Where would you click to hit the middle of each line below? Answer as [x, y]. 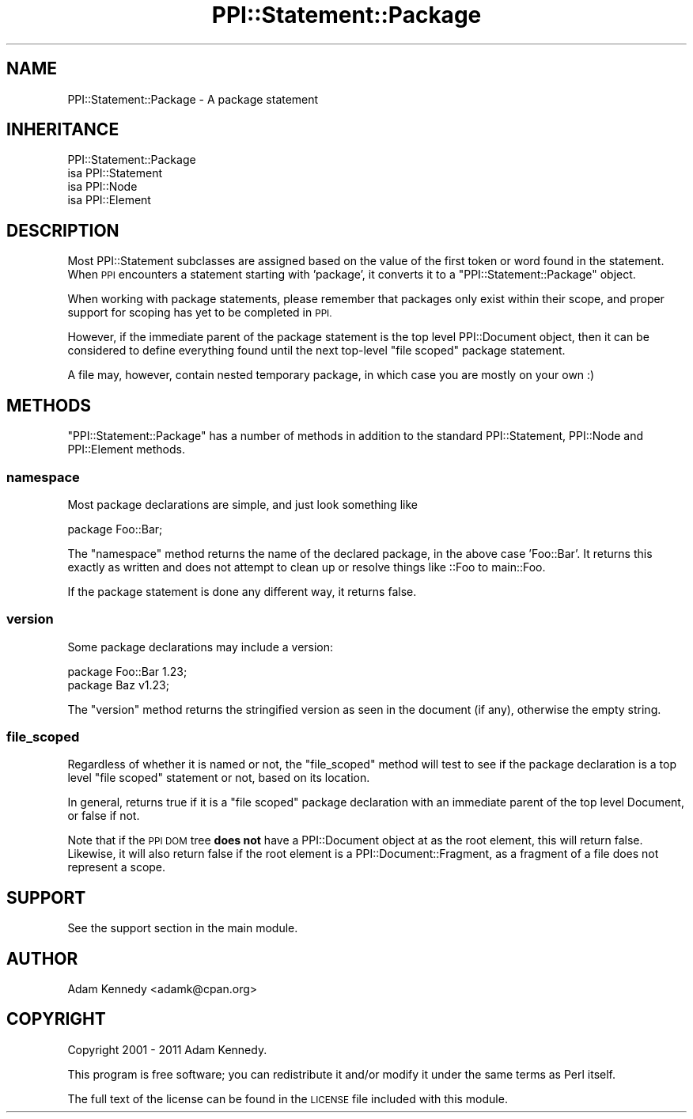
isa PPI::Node [102, 187]
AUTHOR [42, 958]
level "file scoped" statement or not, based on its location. [219, 778]
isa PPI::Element [109, 200]
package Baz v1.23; [118, 685]
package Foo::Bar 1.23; [127, 671]
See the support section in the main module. [183, 928]
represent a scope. [117, 867]
